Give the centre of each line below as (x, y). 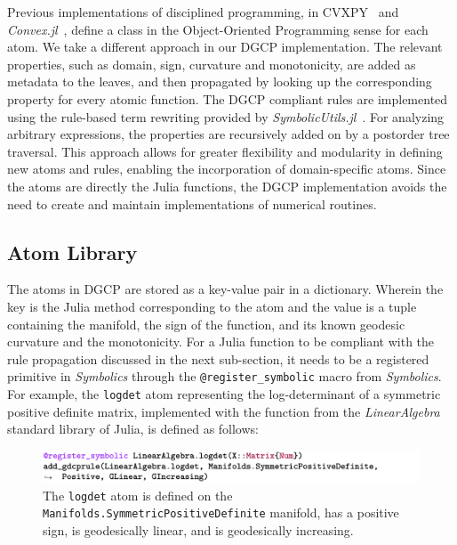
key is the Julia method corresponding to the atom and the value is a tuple (212, 306)
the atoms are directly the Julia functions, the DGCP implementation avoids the (227, 186)
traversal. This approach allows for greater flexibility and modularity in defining (225, 151)
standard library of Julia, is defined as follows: (133, 429)
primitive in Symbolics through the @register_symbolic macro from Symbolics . (224, 376)
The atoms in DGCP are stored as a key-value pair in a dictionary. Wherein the (225, 289)
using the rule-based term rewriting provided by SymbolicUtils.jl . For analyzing (226, 116)
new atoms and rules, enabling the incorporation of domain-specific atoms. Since (227, 169)
